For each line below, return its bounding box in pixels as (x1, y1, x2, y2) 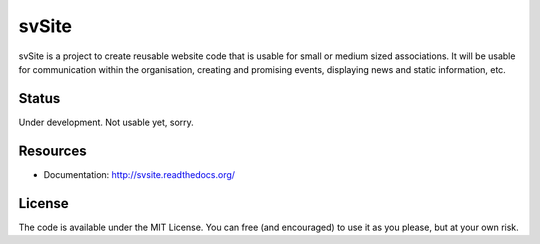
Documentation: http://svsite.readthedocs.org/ (43, 168, 235, 180)
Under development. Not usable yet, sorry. (18, 116, 194, 128)
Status (18, 90, 61, 107)
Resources (18, 142, 87, 159)
